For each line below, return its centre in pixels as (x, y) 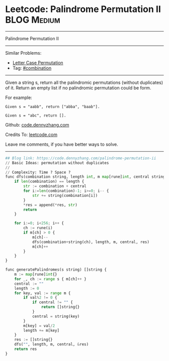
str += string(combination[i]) (65, 195)
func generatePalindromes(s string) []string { (56, 270)
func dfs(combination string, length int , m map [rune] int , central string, (86, 177)
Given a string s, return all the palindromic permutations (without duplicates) (84, 82)
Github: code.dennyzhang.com (37, 125)
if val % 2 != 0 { (40, 298)
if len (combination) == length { (49, 182)
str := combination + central (55, 186)
